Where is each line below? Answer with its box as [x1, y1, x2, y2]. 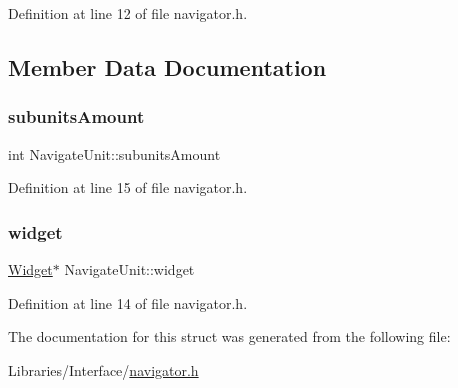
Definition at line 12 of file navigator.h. [8, 3, 248, 23]
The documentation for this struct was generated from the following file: [8, 326, 451, 347]
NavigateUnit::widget [64, 259, 195, 279]
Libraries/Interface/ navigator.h [8, 359, 199, 380]
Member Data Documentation [8, 51, 327, 82]
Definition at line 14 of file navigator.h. [8, 292, 248, 313]
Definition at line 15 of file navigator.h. [8, 177, 248, 198]
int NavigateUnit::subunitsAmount [8, 143, 221, 164]
